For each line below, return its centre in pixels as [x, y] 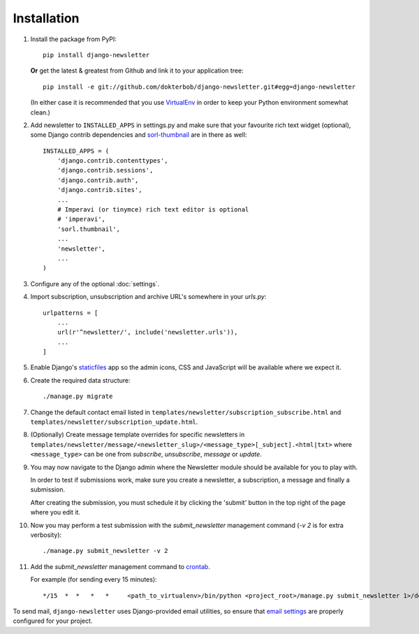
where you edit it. [55, 513]
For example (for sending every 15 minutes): [94, 580]
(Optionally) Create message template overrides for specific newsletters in [138, 435]
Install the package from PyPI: [73, 39]
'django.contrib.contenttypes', [112, 161]
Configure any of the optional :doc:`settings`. [95, 283]
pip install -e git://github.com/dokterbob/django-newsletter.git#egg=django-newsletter [199, 87]
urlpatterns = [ [71, 313]
